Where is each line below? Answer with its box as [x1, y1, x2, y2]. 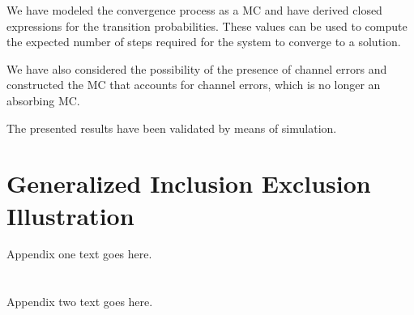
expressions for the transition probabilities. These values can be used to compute [6, 17, 408, 34]
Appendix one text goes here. [6, 245, 152, 262]
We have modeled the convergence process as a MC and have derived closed [6, 2, 382, 18]
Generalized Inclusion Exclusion [6, 167, 371, 200]
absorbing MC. [6, 92, 80, 109]
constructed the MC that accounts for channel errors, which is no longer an [6, 76, 381, 93]
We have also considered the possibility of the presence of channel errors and [6, 60, 387, 77]
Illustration [6, 198, 134, 232]
